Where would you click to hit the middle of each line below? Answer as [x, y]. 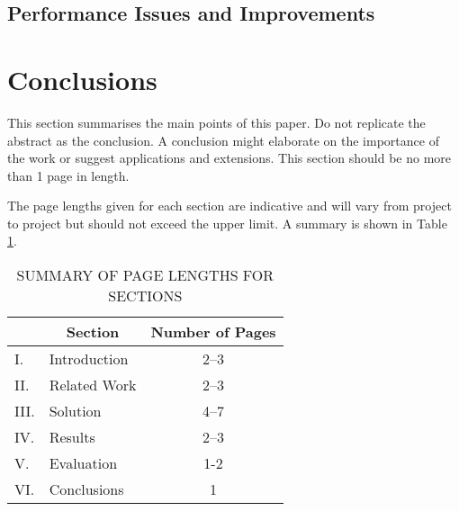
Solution [75, 411]
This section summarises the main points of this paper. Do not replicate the [216, 122]
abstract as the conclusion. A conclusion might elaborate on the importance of [223, 140]
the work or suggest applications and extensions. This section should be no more [229, 158]
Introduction [89, 359]
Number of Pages [213, 332]
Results [72, 437]
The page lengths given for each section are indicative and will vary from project [229, 206]
